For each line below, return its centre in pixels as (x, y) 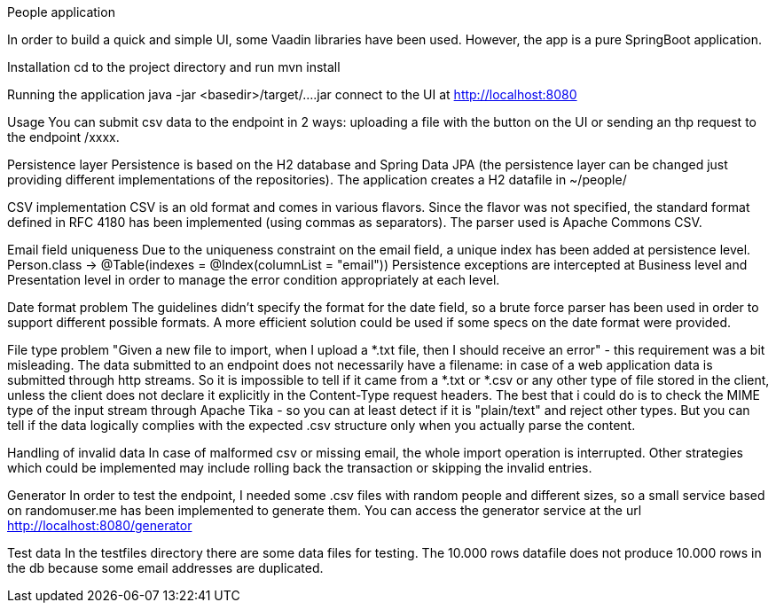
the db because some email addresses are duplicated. (165, 568)
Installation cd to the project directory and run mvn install (174, 67)
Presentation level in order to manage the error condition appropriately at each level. (254, 280)
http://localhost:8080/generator (100, 525)
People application (61, 12)
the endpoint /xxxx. (63, 137)
